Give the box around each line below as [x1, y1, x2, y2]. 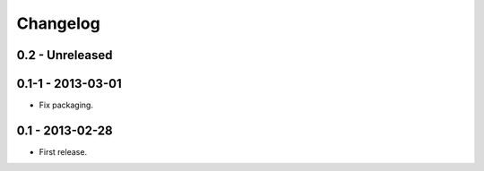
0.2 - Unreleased [16, 47, 113, 63]
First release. [39, 146, 88, 157]
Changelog [16, 13, 100, 33]
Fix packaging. [39, 99, 94, 111]
